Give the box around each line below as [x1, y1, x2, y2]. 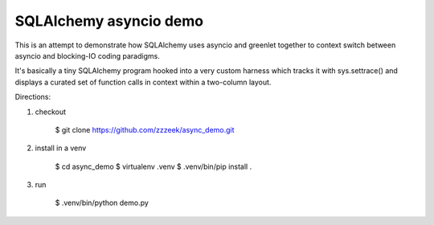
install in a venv [35, 143, 87, 153]
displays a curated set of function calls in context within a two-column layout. [14, 77, 272, 87]
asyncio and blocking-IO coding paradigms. [14, 51, 160, 60]
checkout [35, 107, 67, 117]
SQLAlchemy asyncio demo [14, 12, 204, 30]
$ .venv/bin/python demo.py [55, 198, 149, 208]
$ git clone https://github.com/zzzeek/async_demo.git [55, 125, 235, 134]
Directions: [14, 92, 51, 102]
